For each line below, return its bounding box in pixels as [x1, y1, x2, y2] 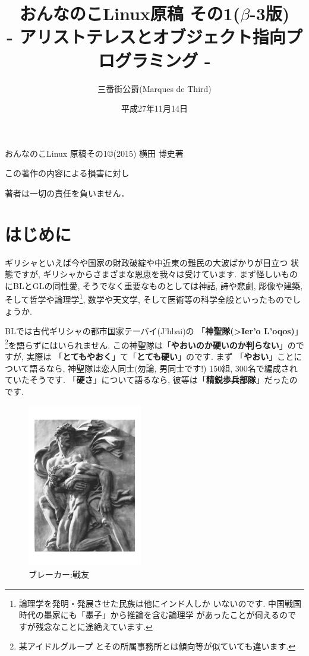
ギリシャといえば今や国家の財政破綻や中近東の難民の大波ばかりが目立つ [5, 256, 288, 268]
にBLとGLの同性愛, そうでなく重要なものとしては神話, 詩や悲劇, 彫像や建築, [5, 279, 303, 291]
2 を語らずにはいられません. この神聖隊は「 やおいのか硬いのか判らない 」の [5, 337, 296, 351]
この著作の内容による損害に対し [5, 167, 130, 179]
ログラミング [98, 47, 198, 72]
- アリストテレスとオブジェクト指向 [7, 24, 286, 49]
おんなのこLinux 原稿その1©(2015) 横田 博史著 [5, 147, 184, 159]
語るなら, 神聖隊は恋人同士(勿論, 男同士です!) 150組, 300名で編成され [29, 362, 298, 374]
